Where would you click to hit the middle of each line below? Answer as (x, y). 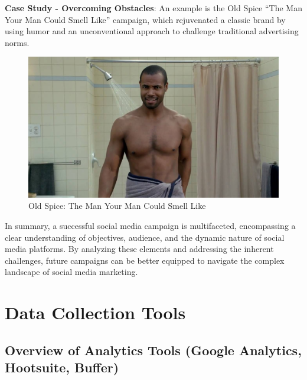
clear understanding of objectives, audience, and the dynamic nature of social (145, 237)
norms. (17, 42)
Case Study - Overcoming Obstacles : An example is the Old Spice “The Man (153, 8)
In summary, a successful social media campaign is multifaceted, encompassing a (150, 226)
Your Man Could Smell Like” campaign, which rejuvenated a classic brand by (145, 19)
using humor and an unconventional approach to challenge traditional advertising (152, 31)
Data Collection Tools (95, 312)
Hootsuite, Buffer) (62, 367)
